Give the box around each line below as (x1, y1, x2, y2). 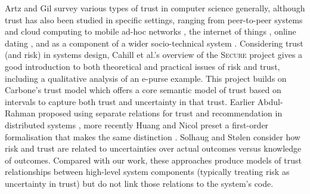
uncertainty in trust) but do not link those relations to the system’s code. (5, 177, 274, 189)
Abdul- (257, 95, 283, 107)
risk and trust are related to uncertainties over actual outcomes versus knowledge (5, 142, 302, 155)
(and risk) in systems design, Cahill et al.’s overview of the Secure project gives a (5, 48, 303, 61)
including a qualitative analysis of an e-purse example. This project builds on (5, 72, 287, 84)
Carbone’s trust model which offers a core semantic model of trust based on (5, 84, 281, 96)
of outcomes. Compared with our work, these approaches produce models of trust (5, 153, 302, 166)
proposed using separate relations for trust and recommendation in (38, 107, 283, 119)
